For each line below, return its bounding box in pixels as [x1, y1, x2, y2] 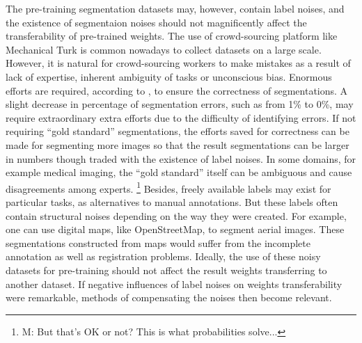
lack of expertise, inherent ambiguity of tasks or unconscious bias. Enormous [6, 69, 332, 83]
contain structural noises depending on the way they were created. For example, [6, 208, 347, 223]
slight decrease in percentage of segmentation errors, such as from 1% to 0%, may [6, 97, 354, 111]
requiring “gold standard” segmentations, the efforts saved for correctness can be [6, 124, 349, 138]
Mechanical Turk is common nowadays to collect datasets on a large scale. [6, 42, 322, 56]
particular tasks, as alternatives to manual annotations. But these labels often [6, 194, 338, 209]
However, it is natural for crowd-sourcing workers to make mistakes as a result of [6, 56, 351, 70]
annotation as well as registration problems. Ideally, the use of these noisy [6, 249, 321, 264]
